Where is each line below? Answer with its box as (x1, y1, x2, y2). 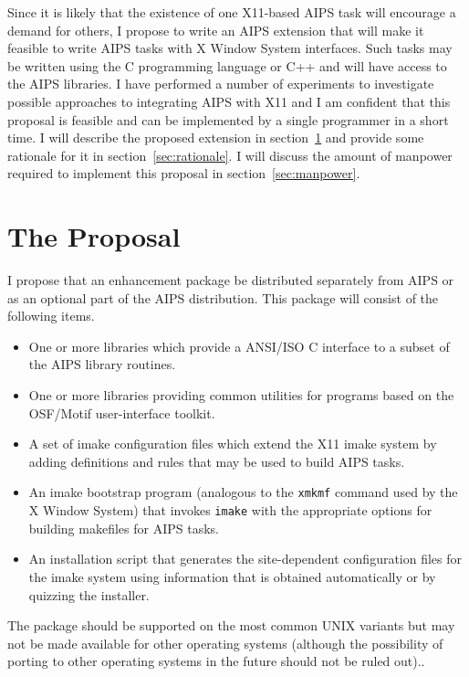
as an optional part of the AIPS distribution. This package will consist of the (7, 288, 439, 307)
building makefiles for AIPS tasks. (28, 518, 219, 537)
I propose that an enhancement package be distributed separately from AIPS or (7, 270, 454, 290)
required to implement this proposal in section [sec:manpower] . (7, 164, 360, 183)
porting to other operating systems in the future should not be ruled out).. (7, 651, 425, 671)
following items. (7, 306, 95, 325)
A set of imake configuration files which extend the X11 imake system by (28, 434, 437, 453)
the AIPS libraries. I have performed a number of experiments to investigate (7, 74, 434, 93)
